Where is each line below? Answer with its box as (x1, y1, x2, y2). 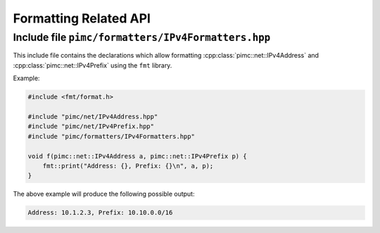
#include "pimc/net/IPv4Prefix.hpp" (27, 122, 155, 130)
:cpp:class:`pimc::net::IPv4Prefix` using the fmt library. (13, 61, 172, 70)
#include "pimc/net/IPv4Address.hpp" (27, 113, 158, 120)
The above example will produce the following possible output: (13, 190, 195, 199)
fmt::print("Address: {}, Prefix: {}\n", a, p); (42, 162, 214, 170)
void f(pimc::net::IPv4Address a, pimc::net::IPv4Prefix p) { (27, 152, 247, 160)
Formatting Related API (13, 11, 151, 26)
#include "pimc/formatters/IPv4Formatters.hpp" (27, 132, 195, 140)
